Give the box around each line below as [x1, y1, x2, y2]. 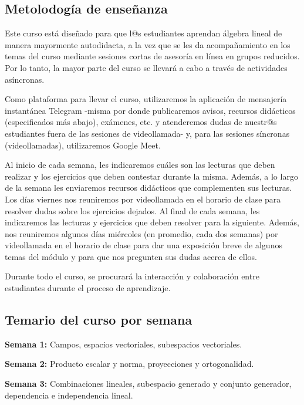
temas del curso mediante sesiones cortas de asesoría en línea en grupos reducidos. [5, 50, 300, 62]
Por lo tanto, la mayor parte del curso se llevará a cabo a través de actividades [5, 61, 288, 73]
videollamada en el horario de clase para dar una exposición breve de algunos [5, 239, 282, 251]
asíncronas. [5, 73, 45, 85]
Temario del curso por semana [5, 310, 192, 329]
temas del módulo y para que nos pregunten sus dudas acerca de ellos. [5, 250, 257, 262]
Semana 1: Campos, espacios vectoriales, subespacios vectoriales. [5, 338, 242, 350]
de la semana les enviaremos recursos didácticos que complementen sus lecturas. [5, 181, 292, 194]
